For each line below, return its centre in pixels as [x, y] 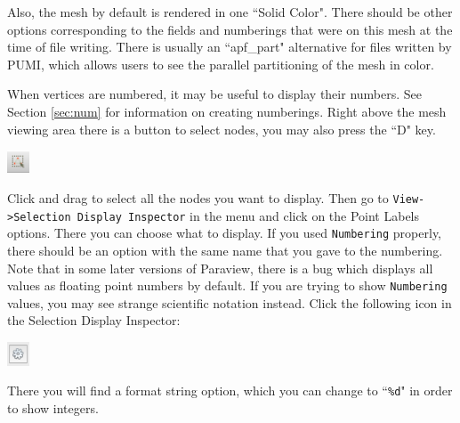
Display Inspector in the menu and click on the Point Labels [248, 215]
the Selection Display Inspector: [94, 320]
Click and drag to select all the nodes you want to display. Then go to [198, 197]
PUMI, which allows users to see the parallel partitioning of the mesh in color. [221, 64]
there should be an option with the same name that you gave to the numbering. [225, 250]
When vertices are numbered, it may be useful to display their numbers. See [214, 94]
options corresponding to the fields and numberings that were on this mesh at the [230, 29]
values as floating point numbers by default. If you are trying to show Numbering [227, 285]
